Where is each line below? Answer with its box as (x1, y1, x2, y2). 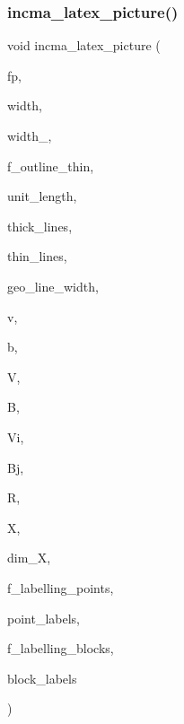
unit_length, (7, 187, 77, 205)
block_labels (7, 668, 77, 687)
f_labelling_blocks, (7, 639, 114, 658)
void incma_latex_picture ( (7, 36, 161, 55)
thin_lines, (7, 247, 67, 266)
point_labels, (7, 608, 80, 627)
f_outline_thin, (7, 156, 94, 175)
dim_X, (7, 548, 51, 567)
